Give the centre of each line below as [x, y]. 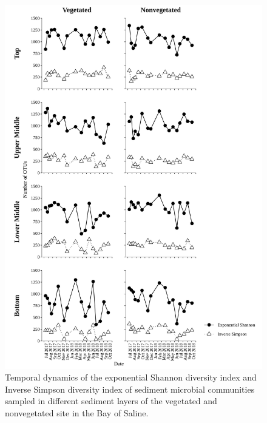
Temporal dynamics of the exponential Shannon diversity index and [131, 377]
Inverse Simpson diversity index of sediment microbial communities [130, 389]
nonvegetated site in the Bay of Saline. [77, 413]
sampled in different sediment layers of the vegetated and [111, 401]
